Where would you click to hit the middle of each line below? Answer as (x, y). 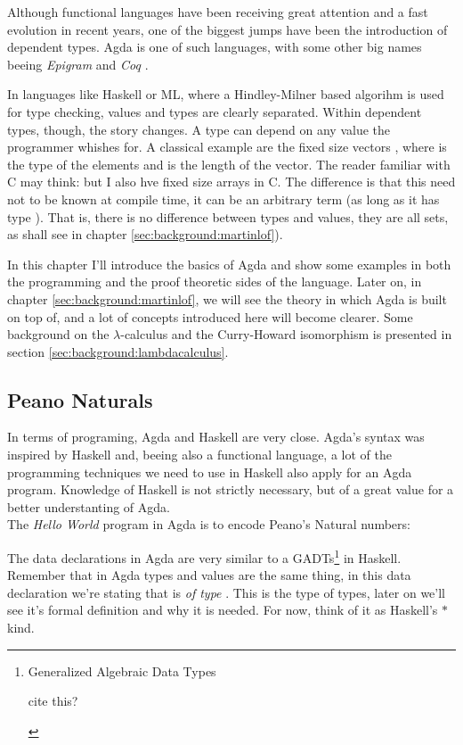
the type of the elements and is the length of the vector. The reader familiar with (229, 164)
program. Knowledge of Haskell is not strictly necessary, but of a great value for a (231, 489)
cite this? (53, 701)
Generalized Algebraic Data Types (122, 670)
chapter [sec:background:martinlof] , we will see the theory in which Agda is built (227, 298)
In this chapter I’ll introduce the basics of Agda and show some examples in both (229, 264)
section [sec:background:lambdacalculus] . (118, 351)
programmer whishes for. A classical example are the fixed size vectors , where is (227, 147)
